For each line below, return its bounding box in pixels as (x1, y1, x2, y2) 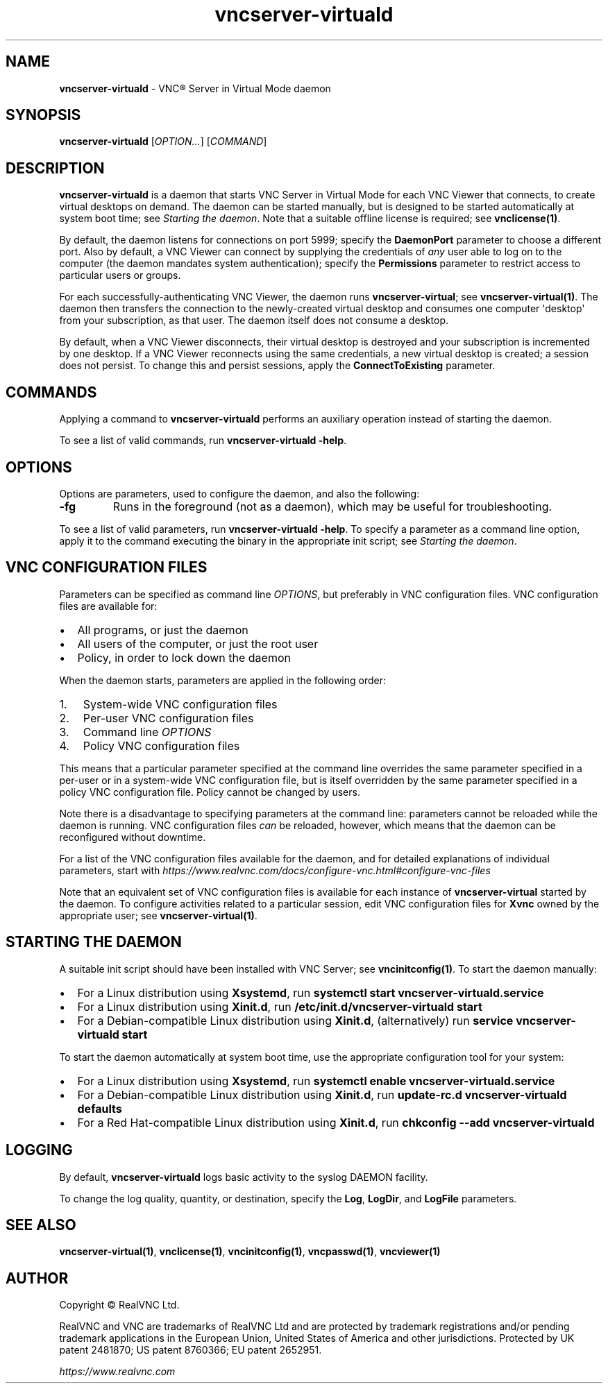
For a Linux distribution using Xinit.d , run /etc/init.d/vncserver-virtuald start (77, 999, 482, 1014)
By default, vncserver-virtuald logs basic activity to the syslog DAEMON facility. (59, 1170, 428, 1183)
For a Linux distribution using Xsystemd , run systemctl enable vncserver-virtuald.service (77, 1073, 555, 1088)
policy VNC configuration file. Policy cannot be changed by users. (59, 785, 360, 798)
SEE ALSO (6, 1216, 76, 1234)
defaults (77, 1101, 122, 1116)
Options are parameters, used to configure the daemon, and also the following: (59, 487, 420, 500)
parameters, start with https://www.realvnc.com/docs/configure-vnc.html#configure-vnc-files (59, 864, 491, 876)
